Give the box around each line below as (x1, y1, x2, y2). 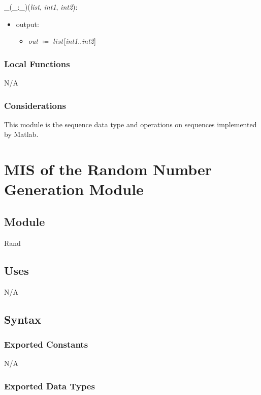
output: (16, 18, 39, 29)
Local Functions (4, 57, 70, 70)
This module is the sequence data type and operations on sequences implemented (4, 119, 257, 129)
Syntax (4, 311, 41, 327)
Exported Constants (4, 337, 88, 350)
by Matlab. (4, 129, 39, 139)
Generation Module (4, 179, 144, 200)
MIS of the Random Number (4, 159, 212, 180)
